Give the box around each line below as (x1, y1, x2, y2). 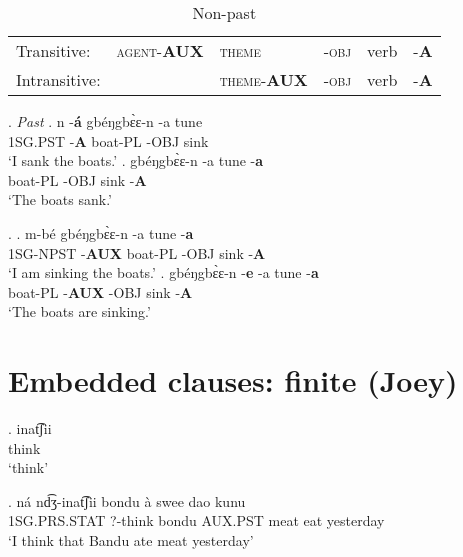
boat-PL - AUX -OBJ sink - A (8, 281, 193, 302)
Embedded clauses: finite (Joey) (8, 360, 458, 401)
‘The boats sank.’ (8, 189, 112, 210)
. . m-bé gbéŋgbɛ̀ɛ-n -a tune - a (8, 222, 194, 243)
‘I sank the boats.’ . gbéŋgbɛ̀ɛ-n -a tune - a (8, 150, 264, 171)
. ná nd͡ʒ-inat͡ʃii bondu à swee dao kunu (8, 490, 246, 511)
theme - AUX (219, 68, 308, 91)
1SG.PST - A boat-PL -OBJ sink (8, 130, 209, 151)
